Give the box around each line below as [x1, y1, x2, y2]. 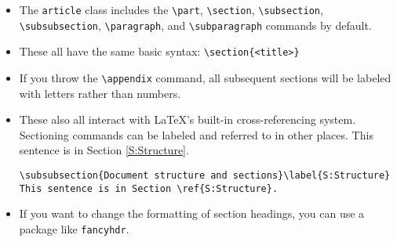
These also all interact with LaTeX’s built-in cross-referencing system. [19, 111, 356, 128]
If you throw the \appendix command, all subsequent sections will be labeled [19, 69, 392, 85]
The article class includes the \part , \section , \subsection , [19, 2, 323, 17]
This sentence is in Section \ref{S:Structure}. [19, 182, 279, 194]
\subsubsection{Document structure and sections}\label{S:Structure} [19, 170, 391, 181]
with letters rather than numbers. [19, 85, 181, 101]
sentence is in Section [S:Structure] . [19, 142, 189, 158]
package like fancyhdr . [19, 220, 129, 237]
